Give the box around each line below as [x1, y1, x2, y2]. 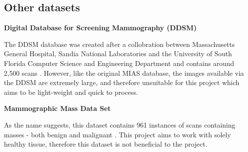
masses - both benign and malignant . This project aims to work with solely [4, 129, 231, 139]
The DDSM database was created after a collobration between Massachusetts [4, 39, 235, 49]
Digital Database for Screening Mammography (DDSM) [4, 22, 197, 33]
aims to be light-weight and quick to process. [4, 87, 138, 97]
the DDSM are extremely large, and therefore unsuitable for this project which [4, 77, 240, 87]
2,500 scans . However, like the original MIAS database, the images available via [4, 67, 244, 78]
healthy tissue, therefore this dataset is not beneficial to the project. [4, 139, 207, 149]
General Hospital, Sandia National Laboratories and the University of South [4, 48, 232, 59]
